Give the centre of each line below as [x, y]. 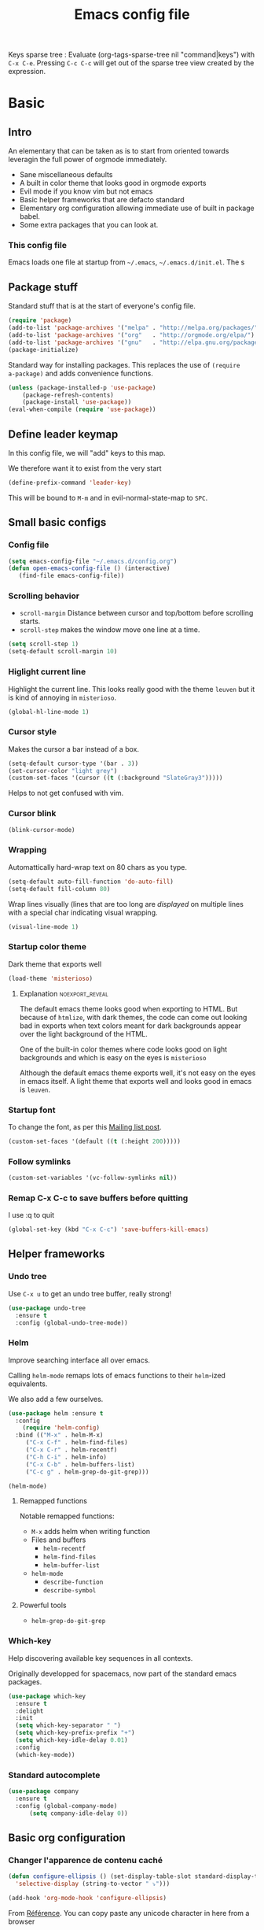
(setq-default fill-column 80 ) [59, 889]
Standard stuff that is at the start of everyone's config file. [102, 306]
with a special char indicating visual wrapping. [83, 912]
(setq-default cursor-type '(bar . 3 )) [73, 763]
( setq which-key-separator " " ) [68, 1725]
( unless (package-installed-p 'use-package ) [82, 387]
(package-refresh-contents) [68, 395]
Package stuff [43, 287]
